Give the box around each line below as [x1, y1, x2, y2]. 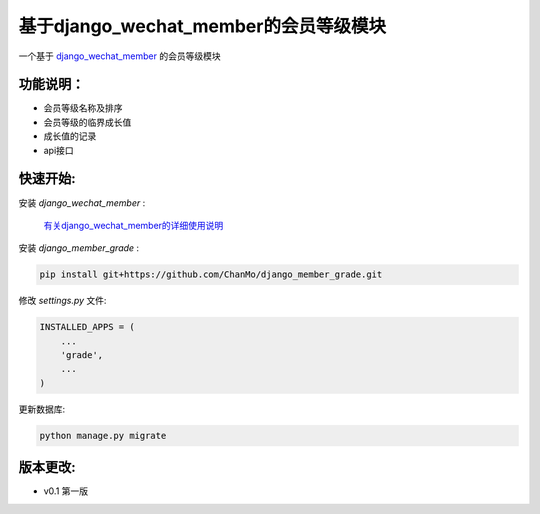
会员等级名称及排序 [43, 102, 123, 114]
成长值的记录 [43, 130, 97, 142]
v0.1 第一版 [43, 485, 89, 497]
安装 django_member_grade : [18, 242, 140, 254]
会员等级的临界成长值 [43, 116, 132, 128]
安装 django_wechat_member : [18, 196, 146, 209]
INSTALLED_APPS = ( [39, 321, 135, 333]
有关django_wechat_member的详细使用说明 [43, 219, 224, 231]
